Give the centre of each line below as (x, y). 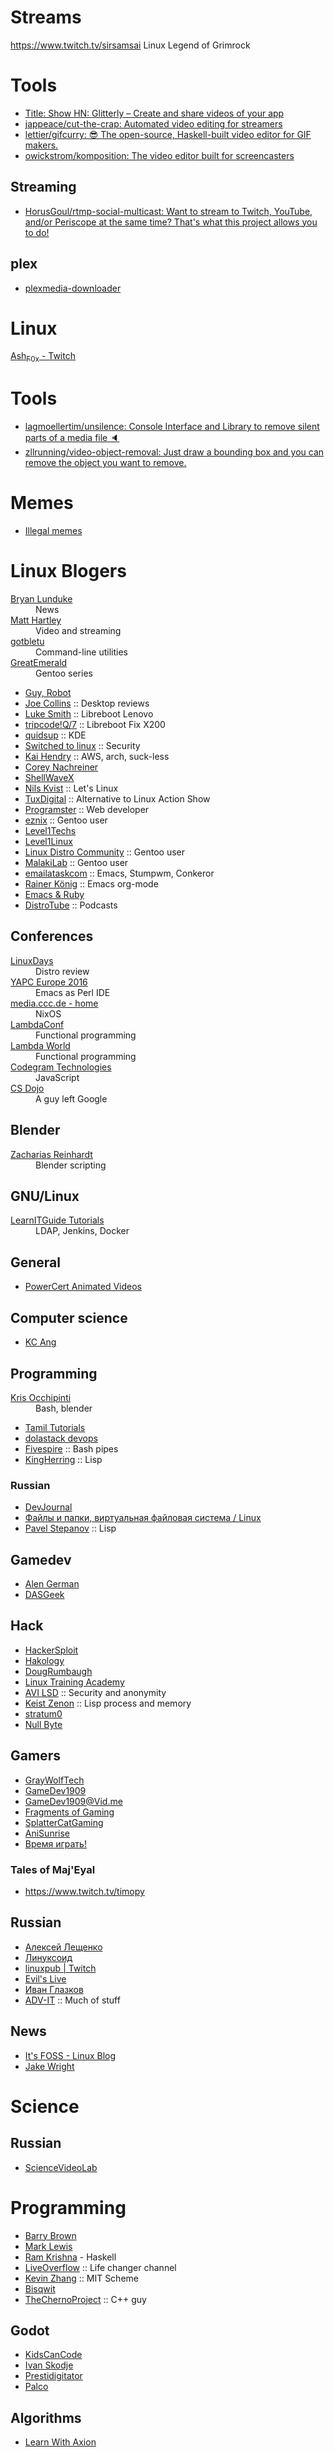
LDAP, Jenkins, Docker (82, 1231)
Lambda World (40, 1045)
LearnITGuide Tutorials (57, 1220)
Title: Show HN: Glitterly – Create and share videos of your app (154, 113)
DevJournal (48, 1507)
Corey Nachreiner (61, 767)
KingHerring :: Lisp (63, 1459)
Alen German (52, 1584)
